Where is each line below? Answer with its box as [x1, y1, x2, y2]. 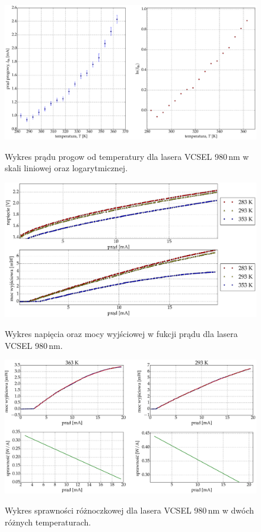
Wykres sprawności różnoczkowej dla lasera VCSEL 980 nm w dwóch [5, 504, 254, 517]
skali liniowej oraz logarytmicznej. [5, 162, 128, 174]
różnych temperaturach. [5, 515, 91, 528]
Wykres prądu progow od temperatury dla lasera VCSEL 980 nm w [5, 150, 249, 162]
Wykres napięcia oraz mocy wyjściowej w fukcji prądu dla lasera [5, 327, 238, 339]
